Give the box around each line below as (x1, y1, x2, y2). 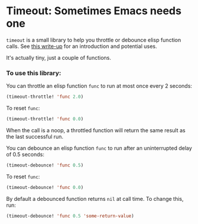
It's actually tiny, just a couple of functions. (6, 54, 111, 61)
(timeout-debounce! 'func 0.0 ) (6, 184, 84, 190)
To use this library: (6, 69, 61, 77)
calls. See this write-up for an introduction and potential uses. (6, 43, 158, 50)
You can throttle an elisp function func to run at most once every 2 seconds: (6, 82, 192, 89)
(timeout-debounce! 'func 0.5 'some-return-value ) (6, 213, 134, 219)
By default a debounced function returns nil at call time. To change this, (6, 195, 184, 202)
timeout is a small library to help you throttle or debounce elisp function (6, 36, 181, 43)
